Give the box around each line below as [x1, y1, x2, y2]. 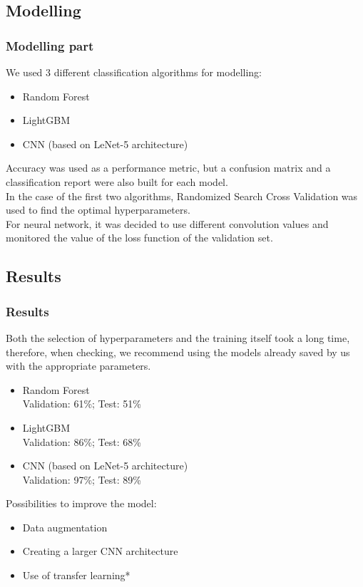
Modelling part [6, 36, 94, 54]
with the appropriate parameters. [6, 358, 151, 373]
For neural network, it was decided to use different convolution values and [6, 216, 329, 231]
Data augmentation [22, 519, 108, 534]
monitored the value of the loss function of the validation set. [6, 230, 273, 245]
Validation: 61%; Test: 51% [22, 396, 141, 411]
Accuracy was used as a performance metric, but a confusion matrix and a [6, 160, 331, 175]
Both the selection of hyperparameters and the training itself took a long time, [6, 330, 350, 345]
